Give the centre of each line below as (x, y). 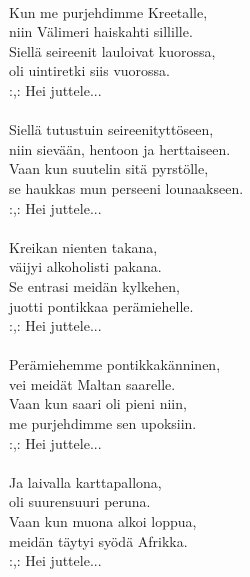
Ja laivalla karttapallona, (85, 481)
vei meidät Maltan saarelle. (92, 383)
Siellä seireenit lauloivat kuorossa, (112, 50)
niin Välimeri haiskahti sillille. (101, 31)
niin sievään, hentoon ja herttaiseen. (120, 148)
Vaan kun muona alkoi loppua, (103, 521)
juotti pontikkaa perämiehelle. (101, 305)
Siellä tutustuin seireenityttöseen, (111, 129)
